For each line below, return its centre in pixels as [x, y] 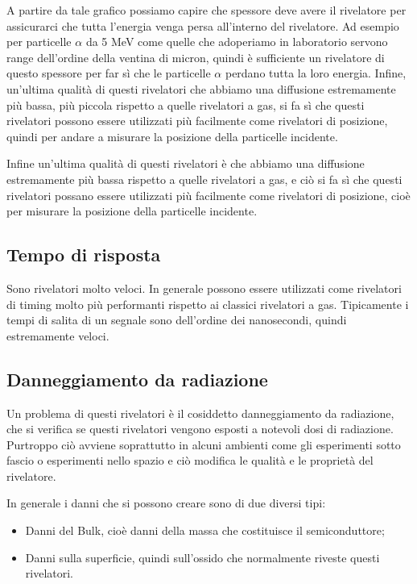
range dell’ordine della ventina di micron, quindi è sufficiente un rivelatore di [196, 57]
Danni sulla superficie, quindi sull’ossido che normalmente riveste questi [202, 557]
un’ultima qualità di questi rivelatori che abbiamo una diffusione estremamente [201, 88]
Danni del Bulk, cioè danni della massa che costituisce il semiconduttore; [205, 530]
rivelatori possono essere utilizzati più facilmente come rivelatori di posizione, [197, 121]
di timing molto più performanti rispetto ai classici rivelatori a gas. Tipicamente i [208, 304]
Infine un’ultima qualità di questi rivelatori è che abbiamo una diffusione [186, 163]
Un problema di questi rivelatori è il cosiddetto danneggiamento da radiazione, [200, 413]
